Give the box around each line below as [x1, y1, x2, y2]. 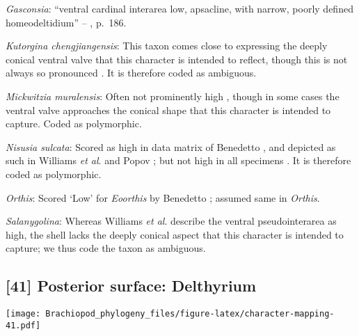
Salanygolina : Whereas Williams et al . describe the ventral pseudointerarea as [6, 214, 337, 228]
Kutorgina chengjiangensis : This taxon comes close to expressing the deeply [6, 38, 328, 53]
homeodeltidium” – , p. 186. [6, 15, 127, 29]
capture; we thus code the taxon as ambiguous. [6, 241, 206, 255]
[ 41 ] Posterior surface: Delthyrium [6, 275, 257, 296]
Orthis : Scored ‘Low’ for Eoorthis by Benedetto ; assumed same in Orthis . [6, 190, 320, 205]
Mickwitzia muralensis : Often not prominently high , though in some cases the [6, 88, 340, 103]
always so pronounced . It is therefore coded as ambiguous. [6, 65, 257, 80]
